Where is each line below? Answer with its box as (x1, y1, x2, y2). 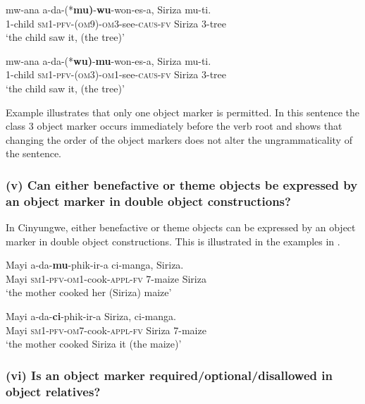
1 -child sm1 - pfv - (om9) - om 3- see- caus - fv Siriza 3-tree (6, 16, 227, 30)
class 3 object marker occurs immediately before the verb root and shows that (6, 118, 342, 133)
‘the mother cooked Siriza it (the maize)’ (6, 336, 182, 351)
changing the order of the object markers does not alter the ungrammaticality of (6, 132, 352, 147)
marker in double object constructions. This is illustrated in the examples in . (6, 233, 340, 248)
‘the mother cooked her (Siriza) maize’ (6, 285, 172, 300)
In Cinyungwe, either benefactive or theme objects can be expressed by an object (6, 220, 356, 235)
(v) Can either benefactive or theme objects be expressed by (6, 176, 358, 193)
